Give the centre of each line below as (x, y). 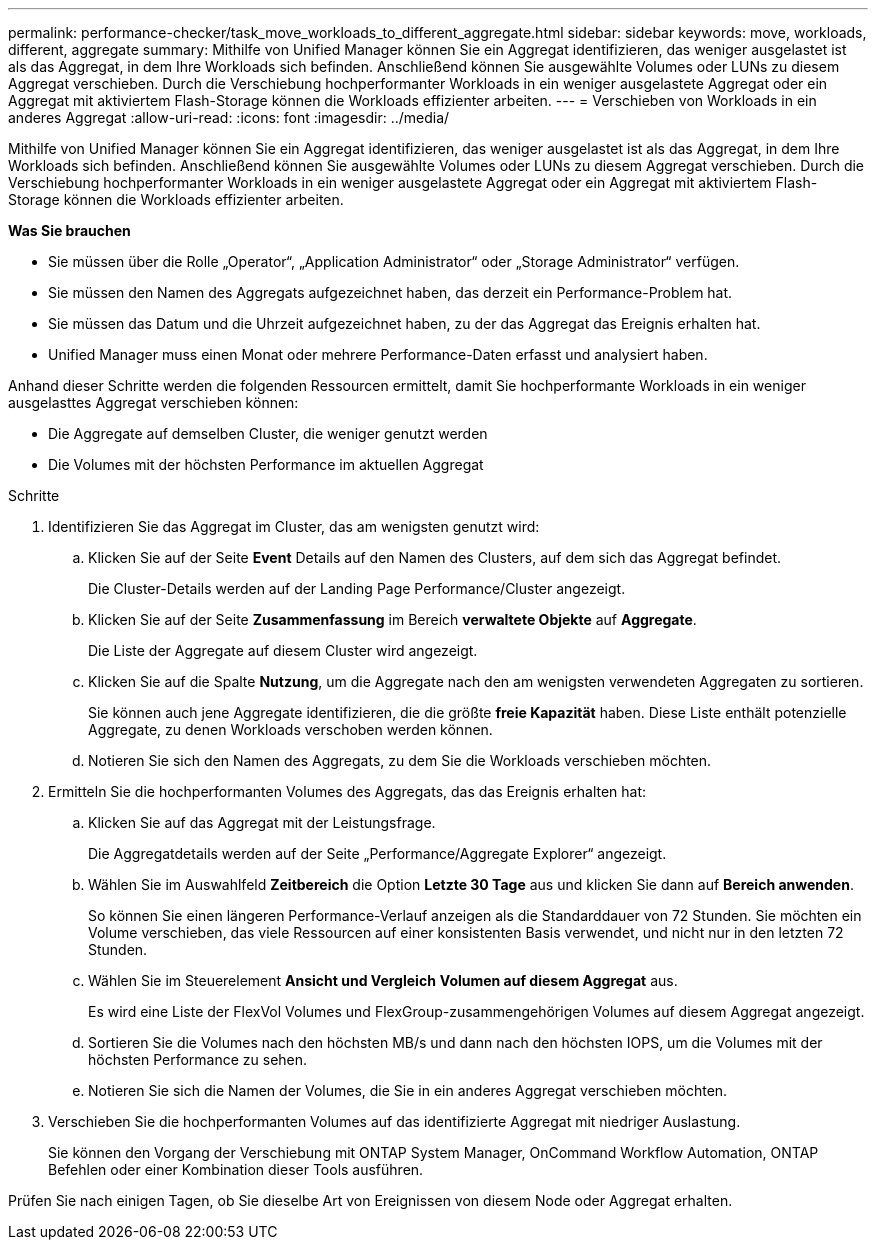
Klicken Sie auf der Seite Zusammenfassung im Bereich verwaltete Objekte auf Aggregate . (392, 619)
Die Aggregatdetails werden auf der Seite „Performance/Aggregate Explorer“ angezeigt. (377, 853)
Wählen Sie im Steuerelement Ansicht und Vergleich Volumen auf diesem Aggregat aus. (383, 980)
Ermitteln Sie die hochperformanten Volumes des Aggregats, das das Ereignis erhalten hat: (347, 791)
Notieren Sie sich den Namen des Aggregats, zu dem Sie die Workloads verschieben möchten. (400, 760)
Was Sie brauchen (69, 230)
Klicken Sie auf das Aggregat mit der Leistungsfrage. (262, 822)
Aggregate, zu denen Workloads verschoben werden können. (290, 729)
